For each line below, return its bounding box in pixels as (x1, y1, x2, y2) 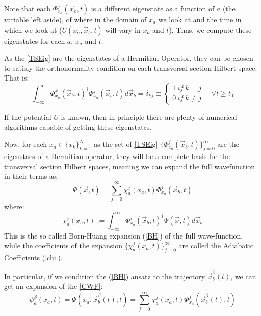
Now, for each (4, 139, 47, 149)
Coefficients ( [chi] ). (4, 252, 63, 263)
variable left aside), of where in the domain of (4, 14, 147, 24)
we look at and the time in (158, 14, 242, 24)
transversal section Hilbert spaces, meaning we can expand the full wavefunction (4, 161, 255, 171)
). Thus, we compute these (169, 24, 252, 35)
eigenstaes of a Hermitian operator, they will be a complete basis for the (4, 150, 230, 161)
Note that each (4, 3, 50, 13)
